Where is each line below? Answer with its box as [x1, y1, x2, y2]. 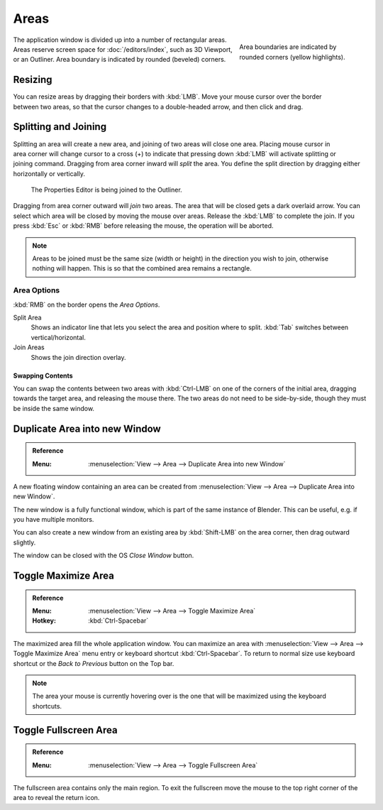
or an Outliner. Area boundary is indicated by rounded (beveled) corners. [13, 55, 226, 64]
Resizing [13, 74, 52, 86]
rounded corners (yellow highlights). [239, 53, 345, 61]
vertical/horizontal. [30, 333, 87, 341]
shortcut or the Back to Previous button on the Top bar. [13, 659, 174, 667]
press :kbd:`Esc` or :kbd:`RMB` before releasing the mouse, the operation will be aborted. [13, 221, 274, 230]
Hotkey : [32, 616, 57, 625]
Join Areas [13, 343, 45, 351]
